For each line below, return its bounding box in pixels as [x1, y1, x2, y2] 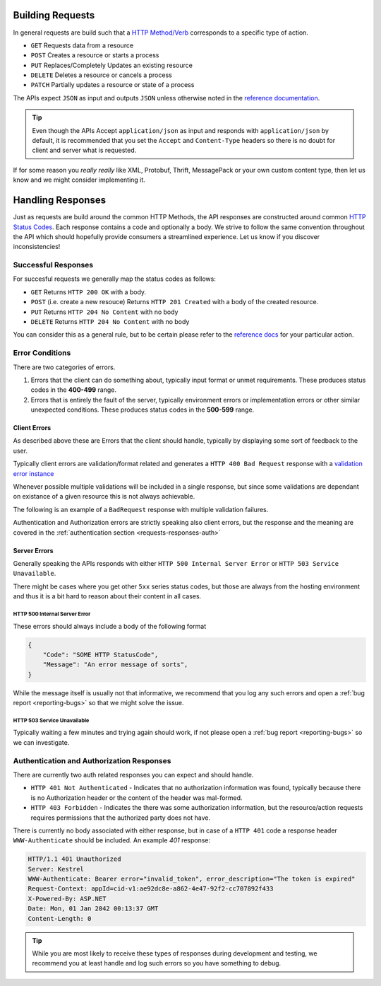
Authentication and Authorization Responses [13, 755, 171, 765]
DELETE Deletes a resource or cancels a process [30, 71, 172, 79]
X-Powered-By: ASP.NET [28, 895, 107, 903]
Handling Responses [13, 195, 106, 207]
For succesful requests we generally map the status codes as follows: [13, 274, 217, 283]
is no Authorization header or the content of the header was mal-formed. [30, 793, 243, 802]
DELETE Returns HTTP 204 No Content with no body [30, 317, 190, 325]
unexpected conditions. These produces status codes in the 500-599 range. [30, 405, 255, 414]
